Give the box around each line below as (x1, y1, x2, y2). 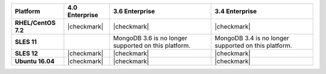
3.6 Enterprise (113, 7, 155, 15)
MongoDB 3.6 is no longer (113, 34, 188, 42)
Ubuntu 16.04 (14, 57, 55, 65)
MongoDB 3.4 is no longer (214, 34, 290, 42)
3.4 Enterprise (214, 7, 257, 15)
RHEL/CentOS (14, 18, 56, 27)
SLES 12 (14, 50, 39, 57)
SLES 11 (14, 38, 37, 46)
